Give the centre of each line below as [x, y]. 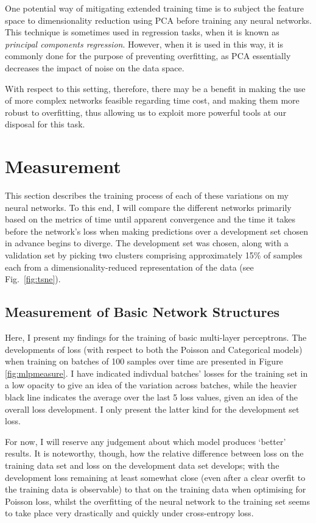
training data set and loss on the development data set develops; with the [142, 465]
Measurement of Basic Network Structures [142, 312]
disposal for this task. [45, 124]
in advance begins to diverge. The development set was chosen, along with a [147, 243]
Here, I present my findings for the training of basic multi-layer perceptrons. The [156, 337]
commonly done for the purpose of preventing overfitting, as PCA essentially [148, 56]
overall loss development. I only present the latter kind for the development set [152, 409]
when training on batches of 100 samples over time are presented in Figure [144, 361]
